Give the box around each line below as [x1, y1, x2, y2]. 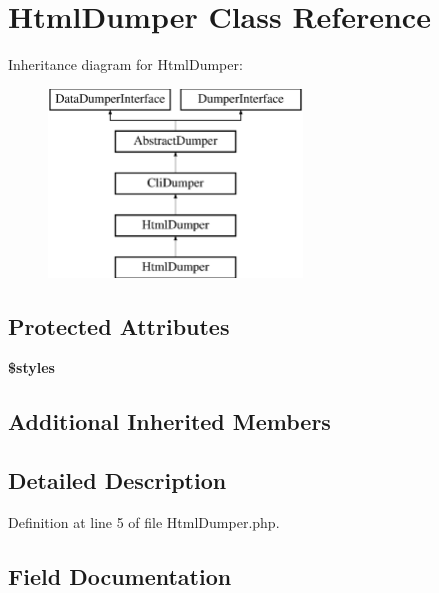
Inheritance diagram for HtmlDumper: [8, 54, 243, 75]
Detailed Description [8, 465, 227, 496]
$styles [8, 357, 55, 378]
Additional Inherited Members [8, 406, 331, 437]
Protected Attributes [8, 310, 230, 341]
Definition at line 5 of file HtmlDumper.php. [8, 512, 280, 533]
